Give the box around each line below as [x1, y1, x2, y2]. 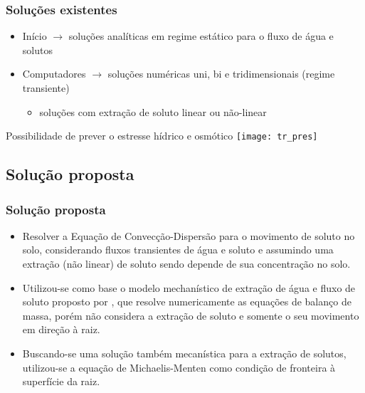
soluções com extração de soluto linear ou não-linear [39, 104, 267, 119]
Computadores [22, 66, 86, 81]
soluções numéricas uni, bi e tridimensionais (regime [107, 66, 335, 81]
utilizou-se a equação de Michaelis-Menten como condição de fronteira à [22, 360, 336, 374]
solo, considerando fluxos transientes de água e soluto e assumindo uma [22, 242, 334, 257]
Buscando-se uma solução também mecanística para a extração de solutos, [22, 346, 347, 360]
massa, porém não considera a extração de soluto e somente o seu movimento [22, 308, 359, 323]
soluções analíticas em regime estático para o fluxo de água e [68, 28, 334, 43]
